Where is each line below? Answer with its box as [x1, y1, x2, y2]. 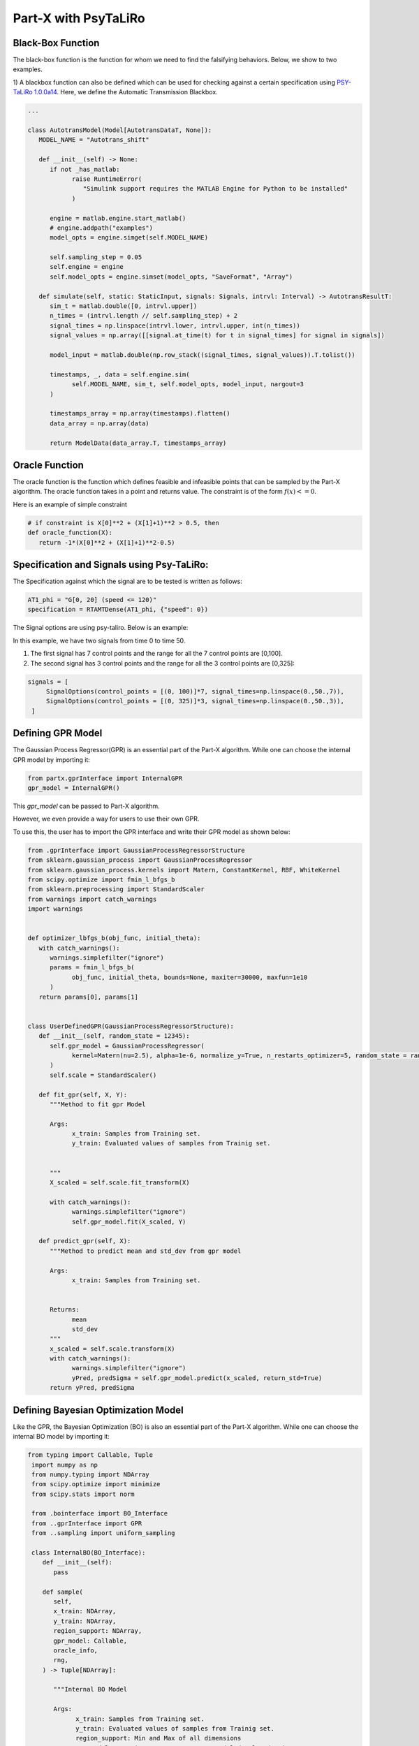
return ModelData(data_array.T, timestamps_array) [50, 439, 227, 447]
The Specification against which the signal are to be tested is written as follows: [13, 577, 242, 586]
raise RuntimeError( [71, 175, 142, 183]
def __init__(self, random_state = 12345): [38, 1032, 190, 1040]
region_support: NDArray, [53, 1627, 142, 1635]
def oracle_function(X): [27, 529, 113, 537]
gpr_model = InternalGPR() [27, 784, 120, 792]
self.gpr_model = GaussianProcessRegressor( [50, 1041, 205, 1050]
